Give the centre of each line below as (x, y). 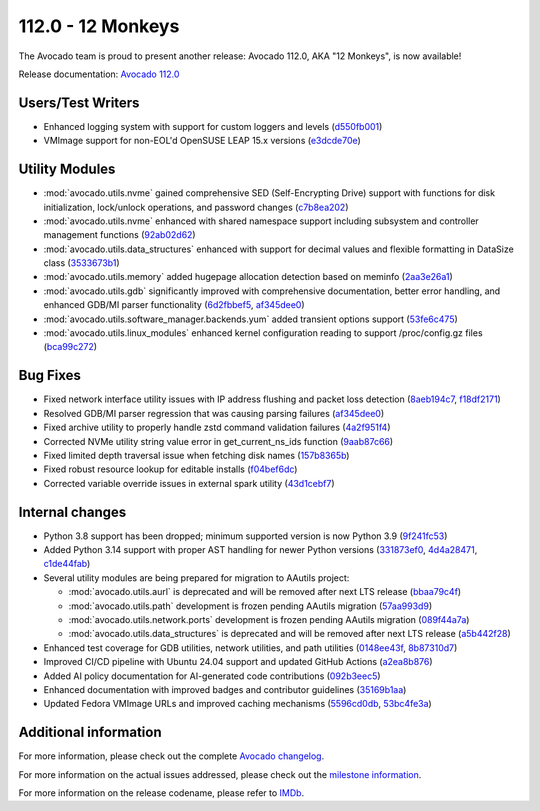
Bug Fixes (50, 375)
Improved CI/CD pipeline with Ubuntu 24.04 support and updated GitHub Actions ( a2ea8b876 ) (238, 662)
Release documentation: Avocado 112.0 (99, 74)
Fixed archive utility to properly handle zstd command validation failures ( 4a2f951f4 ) (217, 427)
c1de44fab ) (67, 564)
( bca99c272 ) (70, 347)
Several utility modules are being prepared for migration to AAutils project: (196, 577)
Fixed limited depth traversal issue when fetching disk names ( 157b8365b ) (196, 455)
